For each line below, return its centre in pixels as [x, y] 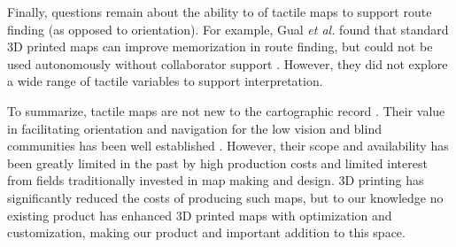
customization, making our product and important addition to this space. [206, 232]
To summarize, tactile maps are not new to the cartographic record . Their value [226, 110]
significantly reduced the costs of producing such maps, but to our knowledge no [225, 197]
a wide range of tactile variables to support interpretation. [165, 81]
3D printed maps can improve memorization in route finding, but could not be [220, 46]
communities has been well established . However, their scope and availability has [228, 146]
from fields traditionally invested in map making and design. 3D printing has [216, 180]
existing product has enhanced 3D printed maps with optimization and [200, 215]
